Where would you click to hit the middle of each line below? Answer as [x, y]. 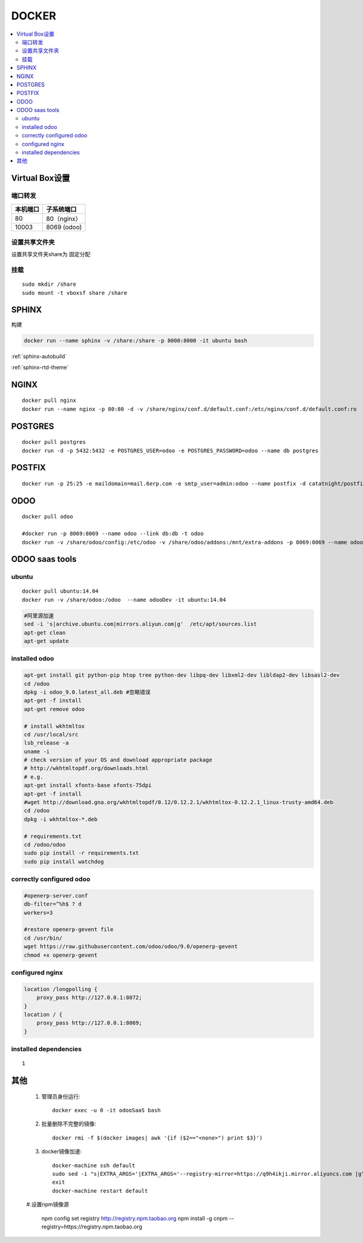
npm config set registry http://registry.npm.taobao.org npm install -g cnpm [135, 1218]
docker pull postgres [54, 442]
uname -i [37, 751]
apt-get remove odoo [54, 709]
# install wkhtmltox [54, 726]
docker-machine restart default [100, 1191]
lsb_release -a [46, 743]
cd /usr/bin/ [43, 938]
